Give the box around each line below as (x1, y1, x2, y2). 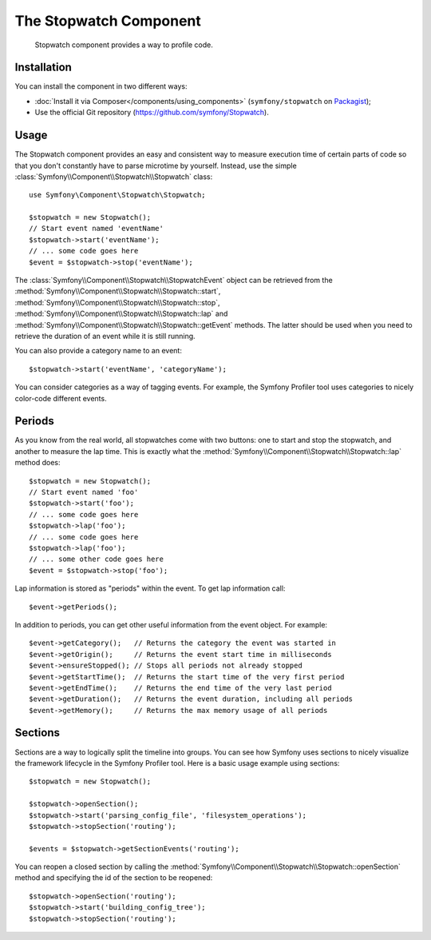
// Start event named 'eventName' (29, 224, 164, 233)
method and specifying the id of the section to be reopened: (14, 873, 213, 882)
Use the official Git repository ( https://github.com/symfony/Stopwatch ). (34, 108, 269, 117)
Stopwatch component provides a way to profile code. (34, 40, 213, 50)
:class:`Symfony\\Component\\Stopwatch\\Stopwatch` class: (14, 172, 213, 181)
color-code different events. (14, 393, 107, 403)
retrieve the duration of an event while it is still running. (14, 332, 196, 341)
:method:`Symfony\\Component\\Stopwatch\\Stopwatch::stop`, (14, 297, 220, 307)
